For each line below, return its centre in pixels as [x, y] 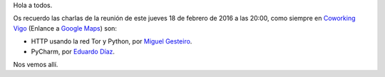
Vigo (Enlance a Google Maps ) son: [65, 28]
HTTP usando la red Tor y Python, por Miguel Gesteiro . [112, 41]
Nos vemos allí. [36, 64]
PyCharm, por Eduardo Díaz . [73, 51]
